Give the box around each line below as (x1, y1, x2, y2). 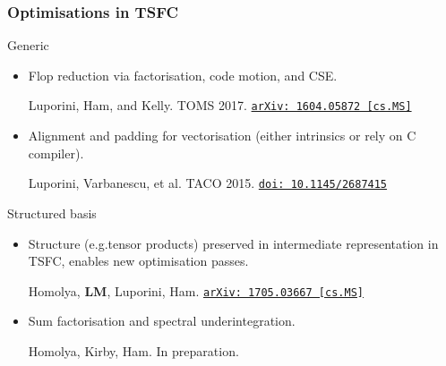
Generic (7, 36, 49, 55)
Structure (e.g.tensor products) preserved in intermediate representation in (28, 234, 439, 252)
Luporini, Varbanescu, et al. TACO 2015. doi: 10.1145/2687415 (28, 174, 388, 192)
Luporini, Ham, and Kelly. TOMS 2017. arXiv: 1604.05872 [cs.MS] (28, 96, 412, 115)
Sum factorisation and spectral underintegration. (28, 311, 296, 330)
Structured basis (7, 203, 97, 222)
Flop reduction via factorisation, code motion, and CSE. (28, 65, 338, 84)
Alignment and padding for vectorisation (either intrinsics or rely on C (28, 126, 416, 145)
